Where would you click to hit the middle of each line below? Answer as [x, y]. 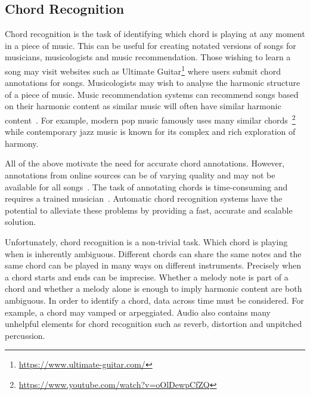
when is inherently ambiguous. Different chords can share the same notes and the [153, 253]
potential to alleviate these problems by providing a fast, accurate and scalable [149, 210]
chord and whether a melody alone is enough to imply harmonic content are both [154, 288]
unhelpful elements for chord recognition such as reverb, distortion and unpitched [154, 324]
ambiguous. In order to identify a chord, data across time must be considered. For [154, 300]
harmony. [22, 143]
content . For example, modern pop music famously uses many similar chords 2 [150, 119]
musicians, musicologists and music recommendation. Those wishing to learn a [148, 57]
